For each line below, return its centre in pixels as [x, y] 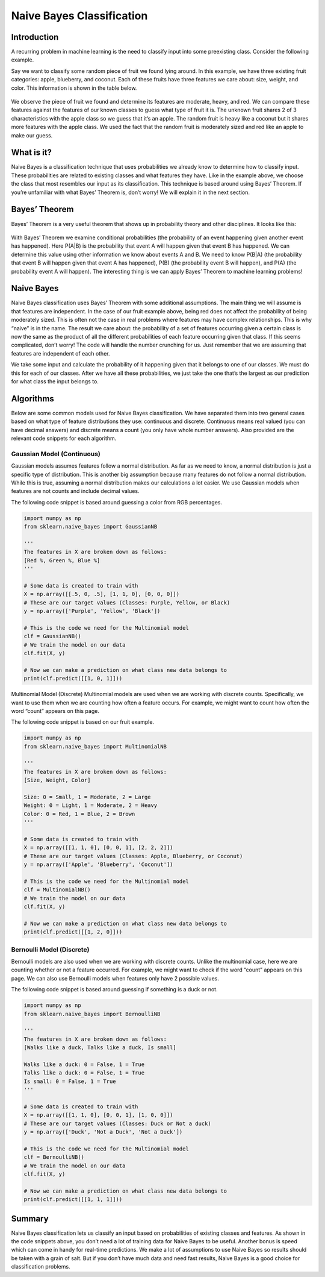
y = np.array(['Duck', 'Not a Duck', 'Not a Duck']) [103, 1132]
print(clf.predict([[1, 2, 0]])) [73, 932]
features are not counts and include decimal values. [75, 491]
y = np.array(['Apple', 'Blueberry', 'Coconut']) [98, 864]
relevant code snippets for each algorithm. [64, 438]
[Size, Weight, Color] [57, 780]
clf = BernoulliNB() [54, 1157]
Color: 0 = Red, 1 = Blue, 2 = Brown [79, 814]
